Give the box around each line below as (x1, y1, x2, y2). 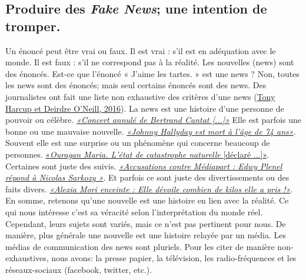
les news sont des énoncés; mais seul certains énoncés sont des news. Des (5, 79, 267, 91)
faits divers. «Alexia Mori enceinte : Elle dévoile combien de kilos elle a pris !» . (5, 182, 293, 195)
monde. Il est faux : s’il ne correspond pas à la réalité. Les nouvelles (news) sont (5, 56, 294, 68)
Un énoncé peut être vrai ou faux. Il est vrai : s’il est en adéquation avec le (5, 44, 276, 56)
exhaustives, (5, 252, 49, 264)
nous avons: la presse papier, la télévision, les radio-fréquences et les (51, 252, 297, 264)
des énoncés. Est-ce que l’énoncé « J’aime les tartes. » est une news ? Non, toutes (5, 67, 300, 79)
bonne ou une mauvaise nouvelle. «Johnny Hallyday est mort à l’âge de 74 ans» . (5, 125, 296, 137)
